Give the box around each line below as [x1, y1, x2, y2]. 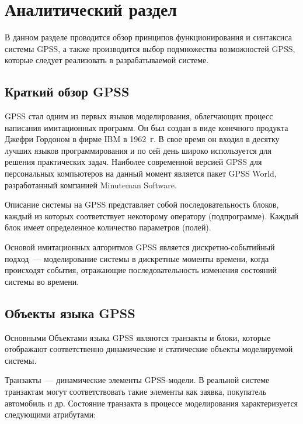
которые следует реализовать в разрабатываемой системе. [5, 54, 209, 66]
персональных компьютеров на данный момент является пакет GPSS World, [5, 167, 277, 180]
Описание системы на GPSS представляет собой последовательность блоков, [5, 198, 279, 211]
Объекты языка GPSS [5, 304, 135, 322]
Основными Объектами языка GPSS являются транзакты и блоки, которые [5, 331, 271, 343]
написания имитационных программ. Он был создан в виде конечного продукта [5, 121, 288, 133]
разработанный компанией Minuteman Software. [5, 178, 177, 191]
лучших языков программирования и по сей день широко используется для [5, 144, 271, 156]
